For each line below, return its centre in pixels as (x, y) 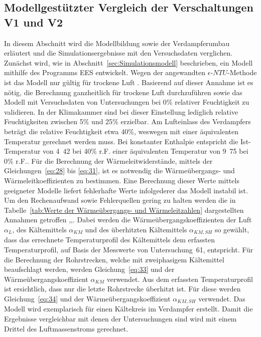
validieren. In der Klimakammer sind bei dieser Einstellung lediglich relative (121, 111)
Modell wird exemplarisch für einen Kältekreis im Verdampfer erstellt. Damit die (128, 309)
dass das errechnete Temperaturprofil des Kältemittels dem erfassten (109, 240)
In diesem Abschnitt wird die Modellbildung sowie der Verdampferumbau (117, 43)
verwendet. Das (222, 298)
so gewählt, (232, 229)
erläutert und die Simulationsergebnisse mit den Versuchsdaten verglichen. (118, 53)
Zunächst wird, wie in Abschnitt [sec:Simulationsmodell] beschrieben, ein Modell (128, 62)
